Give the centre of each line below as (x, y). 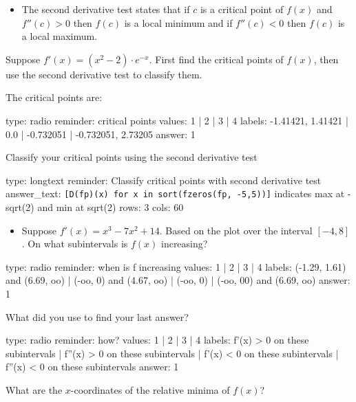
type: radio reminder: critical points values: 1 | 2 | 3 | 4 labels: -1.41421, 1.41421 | (177, 120)
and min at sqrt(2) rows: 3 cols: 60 (111, 207)
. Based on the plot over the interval (236, 230)
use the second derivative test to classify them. (104, 74)
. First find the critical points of (216, 59)
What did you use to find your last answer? (97, 316)
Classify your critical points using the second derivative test (132, 157)
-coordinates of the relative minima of (150, 389)
